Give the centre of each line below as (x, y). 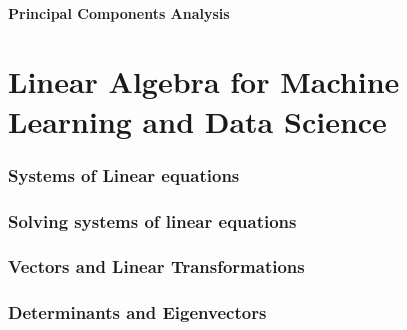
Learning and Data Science (197, 120)
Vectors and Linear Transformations (156, 266)
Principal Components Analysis (119, 12)
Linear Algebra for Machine (204, 81)
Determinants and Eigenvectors (137, 312)
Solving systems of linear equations (152, 220)
